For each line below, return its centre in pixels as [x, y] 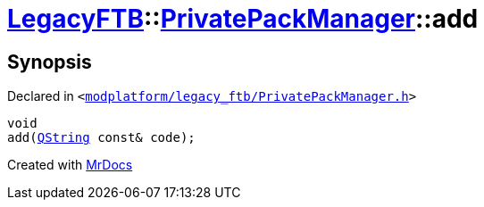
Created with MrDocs [70, 165]
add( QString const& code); [101, 138]
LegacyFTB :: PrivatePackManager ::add [243, 19]
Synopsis [50, 62]
